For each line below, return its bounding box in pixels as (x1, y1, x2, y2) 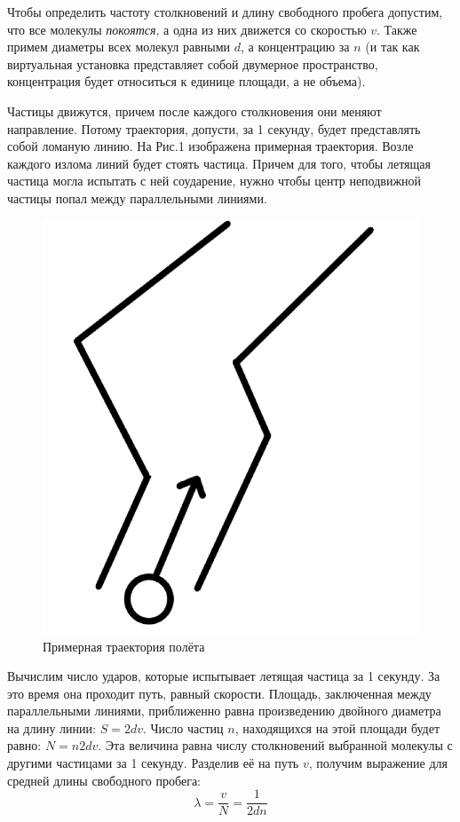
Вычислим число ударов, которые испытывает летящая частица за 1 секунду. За (7, 667, 440, 685)
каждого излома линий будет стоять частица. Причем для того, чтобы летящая (7, 154, 431, 172)
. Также (377, 20, 417, 38)
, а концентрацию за (240, 37, 350, 56)
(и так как (365, 37, 420, 56)
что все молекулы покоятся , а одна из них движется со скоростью (7, 20, 367, 38)
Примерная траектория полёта (43, 636, 205, 655)
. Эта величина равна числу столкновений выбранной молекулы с (98, 736, 453, 755)
